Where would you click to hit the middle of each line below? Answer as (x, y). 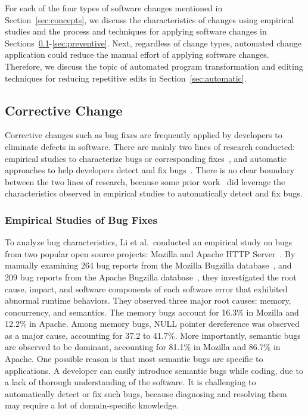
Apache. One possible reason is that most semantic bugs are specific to (134, 359)
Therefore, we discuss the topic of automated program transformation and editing (154, 66)
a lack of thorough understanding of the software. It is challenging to (130, 382)
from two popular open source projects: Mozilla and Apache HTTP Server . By (150, 253)
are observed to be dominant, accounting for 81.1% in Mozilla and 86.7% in (143, 347)
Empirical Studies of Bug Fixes (81, 219)
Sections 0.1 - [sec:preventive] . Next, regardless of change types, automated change (153, 43)
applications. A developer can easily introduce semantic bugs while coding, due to (154, 370)
